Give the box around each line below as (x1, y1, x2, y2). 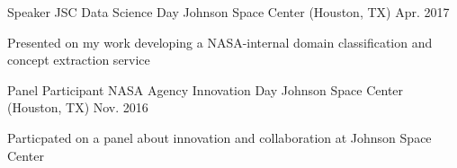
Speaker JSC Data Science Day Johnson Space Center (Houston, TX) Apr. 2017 (7, 3, 450, 21)
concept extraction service (7, 50, 150, 69)
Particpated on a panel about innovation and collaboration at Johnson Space (7, 128, 432, 146)
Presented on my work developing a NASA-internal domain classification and (7, 32, 433, 51)
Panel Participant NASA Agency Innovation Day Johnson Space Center (7, 80, 404, 99)
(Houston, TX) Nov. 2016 (7, 98, 148, 117)
